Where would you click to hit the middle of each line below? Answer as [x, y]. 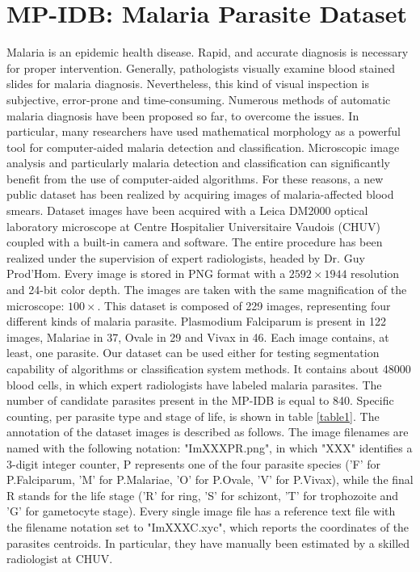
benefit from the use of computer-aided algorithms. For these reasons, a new [195, 178]
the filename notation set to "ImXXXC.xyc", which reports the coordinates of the [208, 526]
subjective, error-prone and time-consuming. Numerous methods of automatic [199, 99]
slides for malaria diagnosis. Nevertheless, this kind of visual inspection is [188, 84]
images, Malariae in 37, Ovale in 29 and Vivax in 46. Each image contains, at [198, 336]
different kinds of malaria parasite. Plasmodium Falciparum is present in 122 [196, 321]
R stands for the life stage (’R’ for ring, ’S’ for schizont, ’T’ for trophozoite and [203, 495]
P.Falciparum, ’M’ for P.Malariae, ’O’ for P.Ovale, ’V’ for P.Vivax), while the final [210, 479]
